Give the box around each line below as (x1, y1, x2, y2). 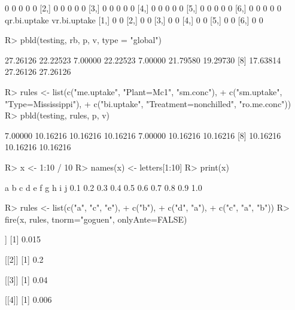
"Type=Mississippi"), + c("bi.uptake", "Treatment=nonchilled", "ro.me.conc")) (5, 97, 291, 110)
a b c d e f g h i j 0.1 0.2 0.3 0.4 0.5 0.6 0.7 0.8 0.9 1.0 (5, 181, 202, 193)
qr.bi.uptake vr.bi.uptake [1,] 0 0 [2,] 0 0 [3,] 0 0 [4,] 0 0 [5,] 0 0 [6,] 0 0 (5, 13, 263, 26)
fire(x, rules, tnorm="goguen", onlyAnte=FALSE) (5, 212, 187, 225)
